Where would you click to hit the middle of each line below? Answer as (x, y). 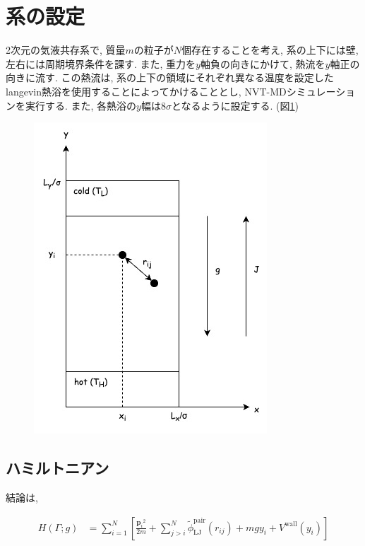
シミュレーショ (321, 91)
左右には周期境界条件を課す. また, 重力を (101, 63)
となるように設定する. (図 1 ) (235, 105)
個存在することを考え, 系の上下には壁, (270, 50)
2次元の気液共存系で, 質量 (66, 50)
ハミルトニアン (58, 468)
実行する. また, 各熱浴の (81, 105)
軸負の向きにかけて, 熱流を (263, 63)
